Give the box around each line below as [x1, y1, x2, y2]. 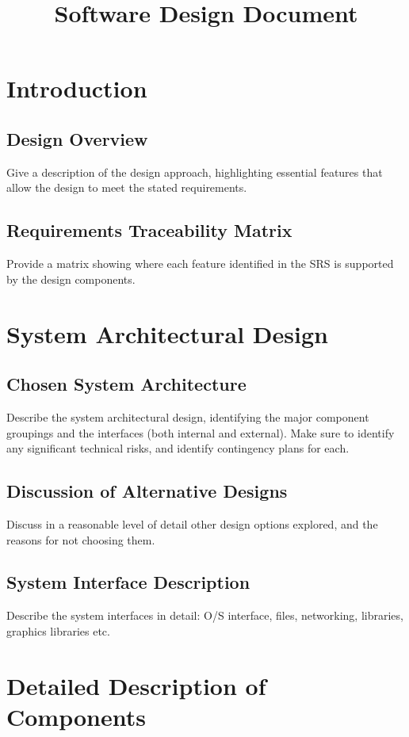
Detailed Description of [6, 669, 266, 701]
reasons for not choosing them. [6, 531, 155, 548]
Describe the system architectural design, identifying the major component [6, 408, 369, 425]
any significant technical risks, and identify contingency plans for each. [6, 440, 350, 456]
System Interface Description [6, 570, 250, 594]
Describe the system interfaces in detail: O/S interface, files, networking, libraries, [6, 607, 403, 624]
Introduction [6, 72, 147, 105]
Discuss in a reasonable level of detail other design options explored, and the [6, 515, 378, 532]
